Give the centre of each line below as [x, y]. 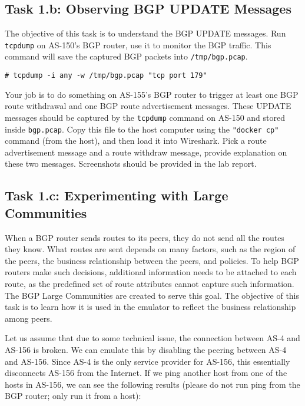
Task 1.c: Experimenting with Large [117, 195]
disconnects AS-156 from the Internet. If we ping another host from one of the [146, 373]
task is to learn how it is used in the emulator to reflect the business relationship [150, 307]
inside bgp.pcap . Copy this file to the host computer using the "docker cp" [142, 129]
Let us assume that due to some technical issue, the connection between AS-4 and [152, 338]
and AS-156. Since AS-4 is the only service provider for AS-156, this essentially [147, 361]
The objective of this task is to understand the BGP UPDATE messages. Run [145, 33]
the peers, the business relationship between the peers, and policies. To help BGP [152, 260]
